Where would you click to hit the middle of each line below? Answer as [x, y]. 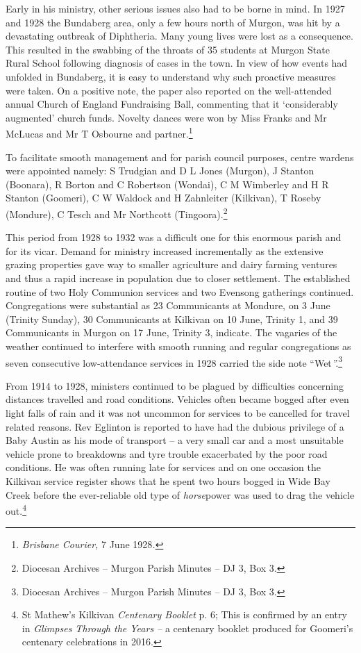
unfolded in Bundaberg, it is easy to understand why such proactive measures [171, 76]
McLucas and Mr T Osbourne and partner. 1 [99, 132]
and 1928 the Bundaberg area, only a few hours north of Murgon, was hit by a [173, 22]
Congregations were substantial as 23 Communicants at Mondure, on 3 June [168, 305]
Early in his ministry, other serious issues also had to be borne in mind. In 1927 [175, 8]
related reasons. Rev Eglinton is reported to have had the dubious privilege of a [175, 426]
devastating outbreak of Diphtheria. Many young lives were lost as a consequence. [179, 36]
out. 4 [16, 510]
